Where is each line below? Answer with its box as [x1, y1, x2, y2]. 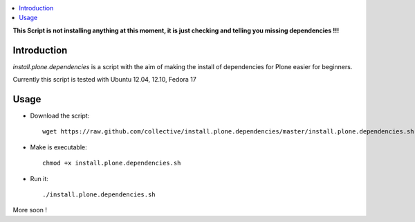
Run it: [30, 174, 48, 183]
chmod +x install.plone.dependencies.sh [42, 159, 181, 167]
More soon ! [12, 206, 48, 214]
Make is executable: [30, 142, 87, 151]
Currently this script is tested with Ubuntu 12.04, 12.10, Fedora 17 [12, 75, 196, 84]
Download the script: [30, 111, 90, 120]
